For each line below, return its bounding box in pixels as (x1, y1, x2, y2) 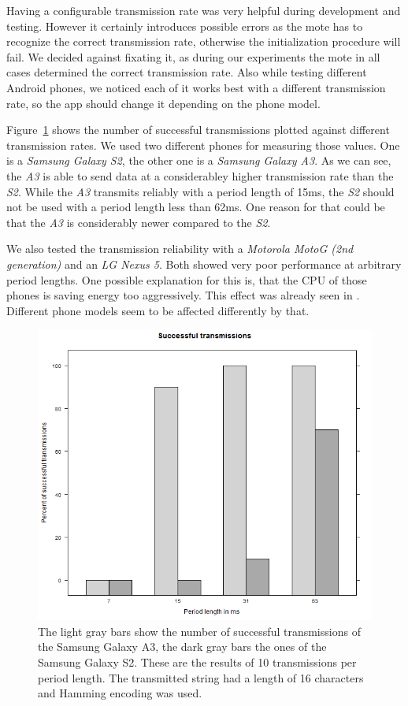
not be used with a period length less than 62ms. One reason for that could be (6, 199, 385, 215)
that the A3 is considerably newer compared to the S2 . (6, 214, 271, 230)
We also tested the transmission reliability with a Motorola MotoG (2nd (6, 240, 354, 257)
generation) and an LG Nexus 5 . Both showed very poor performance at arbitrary (6, 255, 402, 272)
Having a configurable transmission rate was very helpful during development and (6, 2, 401, 18)
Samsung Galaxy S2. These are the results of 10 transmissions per (38, 654, 357, 671)
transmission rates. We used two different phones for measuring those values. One (6, 136, 400, 153)
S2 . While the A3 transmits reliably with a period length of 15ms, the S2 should (6, 183, 395, 199)
